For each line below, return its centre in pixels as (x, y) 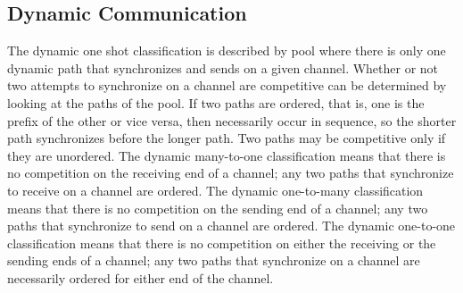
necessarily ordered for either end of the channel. (141, 277)
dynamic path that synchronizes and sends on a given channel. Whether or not (223, 67)
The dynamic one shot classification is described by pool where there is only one (227, 50)
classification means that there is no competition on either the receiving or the (222, 243)
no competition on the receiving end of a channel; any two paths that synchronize (231, 173)
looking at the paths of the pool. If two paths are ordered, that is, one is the (216, 102)
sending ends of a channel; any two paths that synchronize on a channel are (214, 260)
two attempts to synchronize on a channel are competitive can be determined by (227, 85)
